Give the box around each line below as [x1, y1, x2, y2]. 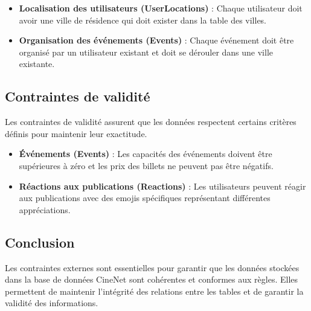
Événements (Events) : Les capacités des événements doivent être [19, 147, 272, 160]
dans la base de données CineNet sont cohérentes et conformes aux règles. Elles [5, 273, 298, 286]
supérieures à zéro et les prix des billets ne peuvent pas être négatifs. [19, 159, 274, 172]
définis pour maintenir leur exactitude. [5, 127, 147, 139]
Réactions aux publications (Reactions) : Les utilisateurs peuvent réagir [19, 179, 306, 192]
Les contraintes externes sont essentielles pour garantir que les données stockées [5, 261, 300, 274]
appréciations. [19, 203, 71, 216]
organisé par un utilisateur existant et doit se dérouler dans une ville [19, 45, 274, 58]
